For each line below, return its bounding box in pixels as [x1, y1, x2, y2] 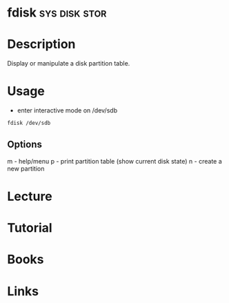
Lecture [7, 188, 53, 204]
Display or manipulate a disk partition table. [7, 59, 130, 68]
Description [7, 37, 76, 52]
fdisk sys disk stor [7, 5, 107, 21]
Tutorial [7, 220, 53, 236]
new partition [7, 164, 45, 173]
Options [7, 139, 43, 150]
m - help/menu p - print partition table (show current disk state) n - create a [7, 157, 222, 165]
